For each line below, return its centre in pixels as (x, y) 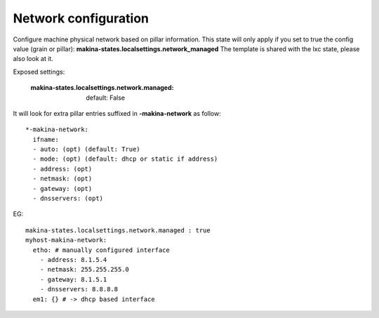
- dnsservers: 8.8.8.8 (79, 289)
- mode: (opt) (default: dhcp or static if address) (125, 159)
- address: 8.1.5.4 (73, 259)
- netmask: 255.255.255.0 (85, 270)
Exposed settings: (39, 72)
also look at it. (33, 59)
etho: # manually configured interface (101, 250)
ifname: (46, 139)
